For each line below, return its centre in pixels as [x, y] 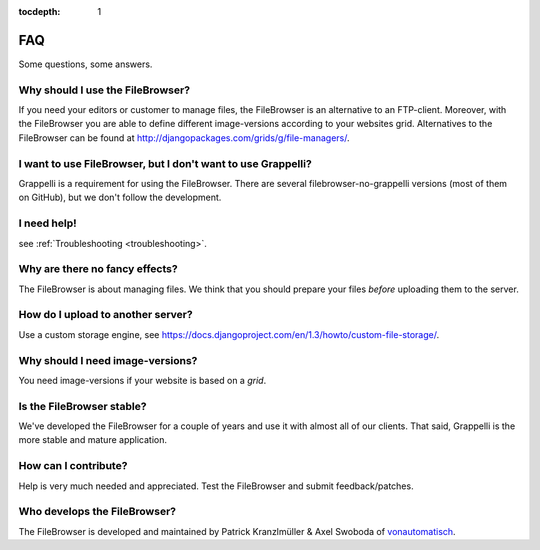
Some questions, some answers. [85, 64]
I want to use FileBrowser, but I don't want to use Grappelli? [165, 163]
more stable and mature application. [92, 440]
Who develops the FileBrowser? [97, 512]
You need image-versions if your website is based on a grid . [142, 380]
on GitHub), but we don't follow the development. [120, 197]
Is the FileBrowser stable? [82, 406]
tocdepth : [39, 11]
